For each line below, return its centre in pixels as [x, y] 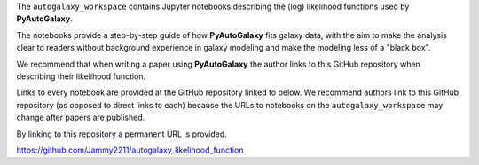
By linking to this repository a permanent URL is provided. [122, 134]
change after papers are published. [81, 118]
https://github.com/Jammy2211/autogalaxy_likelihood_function [130, 150]
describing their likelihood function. [81, 76]
